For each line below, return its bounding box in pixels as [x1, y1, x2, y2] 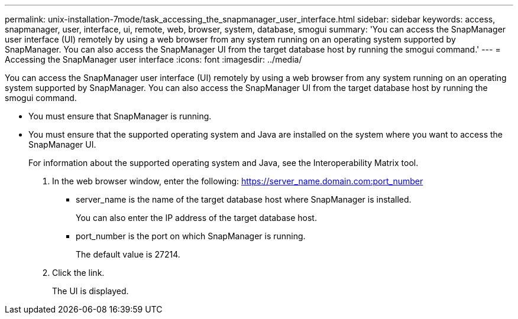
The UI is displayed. [52, 286, 129, 296]
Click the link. [52, 268, 105, 278]
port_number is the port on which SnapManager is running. [76, 231, 306, 241]
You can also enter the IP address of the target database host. [76, 213, 317, 223]
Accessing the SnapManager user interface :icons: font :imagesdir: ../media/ [5, 54, 302, 64]
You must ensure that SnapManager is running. [28, 111, 212, 121]
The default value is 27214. [76, 249, 180, 259]
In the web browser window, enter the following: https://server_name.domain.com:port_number [52, 176, 423, 186]
